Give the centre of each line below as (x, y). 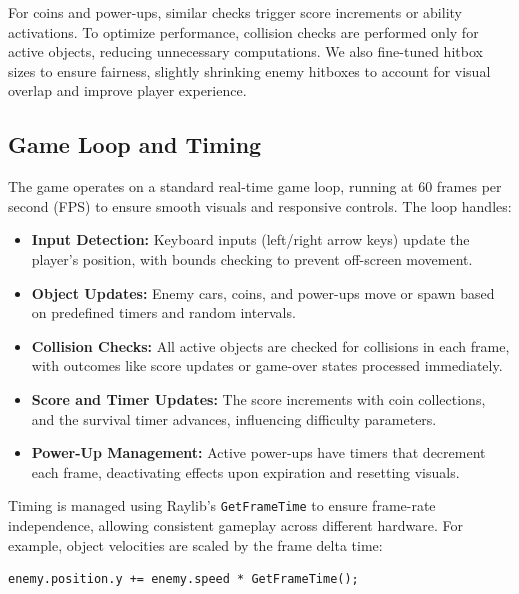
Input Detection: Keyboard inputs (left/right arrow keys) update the (250, 239)
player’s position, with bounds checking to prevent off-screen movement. (252, 258)
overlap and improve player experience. (127, 90)
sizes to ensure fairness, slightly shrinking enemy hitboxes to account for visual (249, 70)
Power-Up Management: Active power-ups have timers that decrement (258, 452)
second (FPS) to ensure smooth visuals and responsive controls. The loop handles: (260, 205)
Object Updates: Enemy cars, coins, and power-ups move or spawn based (263, 292)
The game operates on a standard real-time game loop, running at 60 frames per (255, 186)
